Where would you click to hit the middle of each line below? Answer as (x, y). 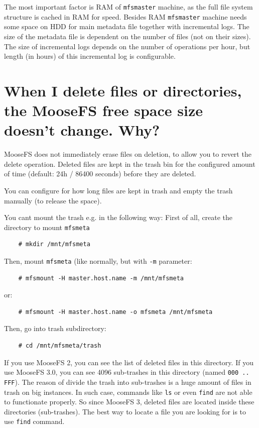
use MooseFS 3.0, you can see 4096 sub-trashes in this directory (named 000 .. (127, 372)
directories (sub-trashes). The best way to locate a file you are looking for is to (125, 411)
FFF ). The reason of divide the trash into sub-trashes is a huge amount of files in (128, 382)
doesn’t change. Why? (82, 130)
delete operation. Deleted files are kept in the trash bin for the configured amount (130, 164)
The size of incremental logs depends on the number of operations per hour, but (127, 46)
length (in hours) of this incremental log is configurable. (90, 56)
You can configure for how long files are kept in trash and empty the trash (118, 190)
